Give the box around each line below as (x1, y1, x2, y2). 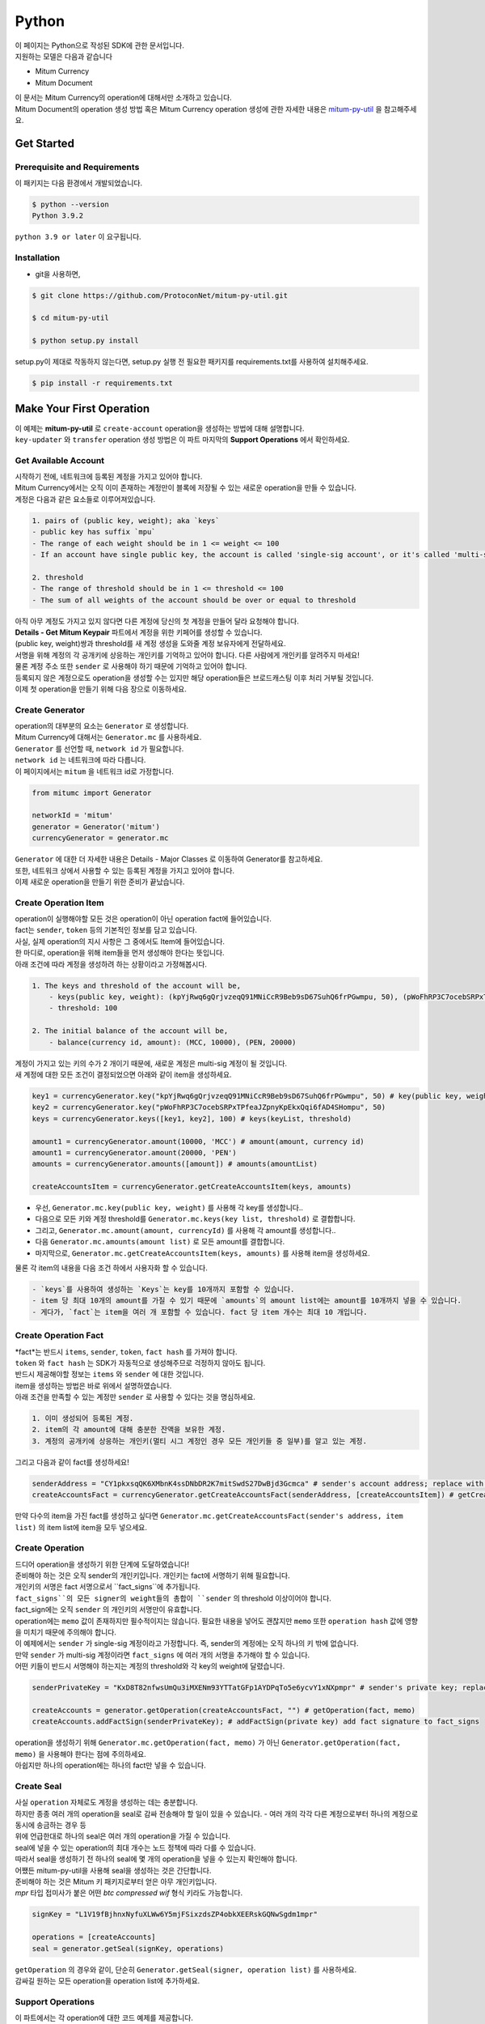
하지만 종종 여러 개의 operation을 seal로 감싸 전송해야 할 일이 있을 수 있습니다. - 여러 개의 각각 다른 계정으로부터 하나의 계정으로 (15, 1809, 419, 1818)
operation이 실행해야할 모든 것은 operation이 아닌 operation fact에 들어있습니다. (15, 914, 272, 924)
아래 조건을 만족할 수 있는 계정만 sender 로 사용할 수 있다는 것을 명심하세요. (15, 1393, 256, 1402)
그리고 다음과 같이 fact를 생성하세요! (15, 1457, 129, 1467)
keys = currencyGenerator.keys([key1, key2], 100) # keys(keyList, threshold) (32, 1114, 352, 1123)
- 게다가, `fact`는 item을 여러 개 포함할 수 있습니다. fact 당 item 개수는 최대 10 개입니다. (32, 1308, 368, 1316)
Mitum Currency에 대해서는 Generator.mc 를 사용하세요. (15, 733, 202, 742)
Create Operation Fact (15, 1330, 104, 1342)
